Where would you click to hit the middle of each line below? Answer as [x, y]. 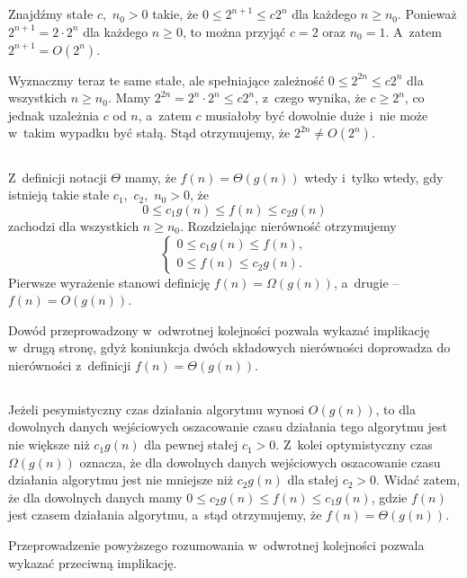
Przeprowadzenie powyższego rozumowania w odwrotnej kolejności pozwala [216, 545]
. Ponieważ [427, 14]
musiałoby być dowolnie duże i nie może [317, 115]
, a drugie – [366, 282]
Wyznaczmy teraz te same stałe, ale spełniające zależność [166, 80]
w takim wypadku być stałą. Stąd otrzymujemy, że [149, 133]
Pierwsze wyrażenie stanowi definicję [109, 282]
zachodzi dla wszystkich [74, 225]
